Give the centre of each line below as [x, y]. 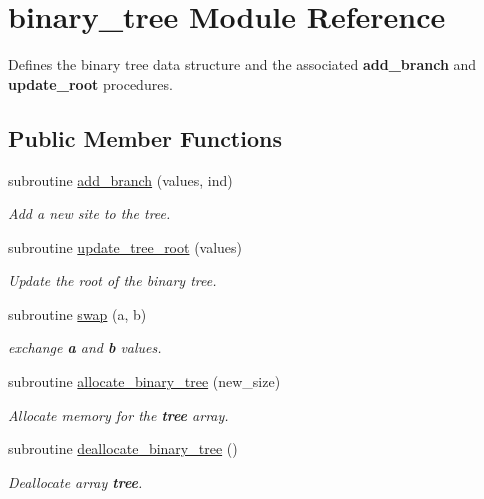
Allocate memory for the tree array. [118, 414]
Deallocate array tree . [75, 481]
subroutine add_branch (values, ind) [120, 179]
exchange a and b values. [85, 347]
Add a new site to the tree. [89, 213]
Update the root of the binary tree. [112, 280]
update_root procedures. [90, 83]
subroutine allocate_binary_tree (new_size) [144, 381]
